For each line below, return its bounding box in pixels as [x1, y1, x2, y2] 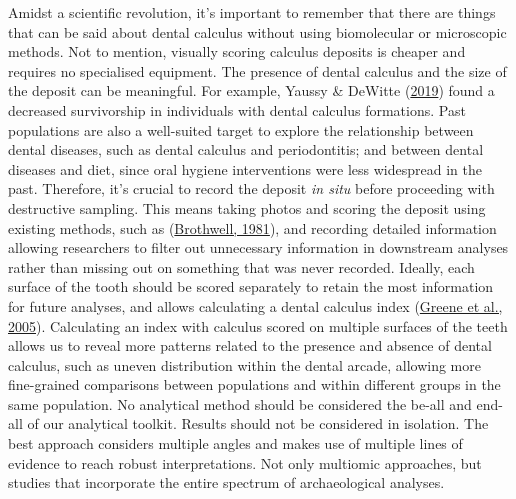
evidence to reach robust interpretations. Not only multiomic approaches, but [8, 452, 482, 473]
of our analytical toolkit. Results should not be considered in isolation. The [27, 413, 489, 434]
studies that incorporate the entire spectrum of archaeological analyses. [8, 472, 445, 493]
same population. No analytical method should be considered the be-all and [8, 393, 472, 414]
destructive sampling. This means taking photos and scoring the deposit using [8, 197, 486, 218]
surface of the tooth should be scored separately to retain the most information [8, 276, 494, 297]
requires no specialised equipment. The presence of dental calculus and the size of [8, 60, 507, 81]
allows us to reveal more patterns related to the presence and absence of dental [8, 335, 492, 356]
